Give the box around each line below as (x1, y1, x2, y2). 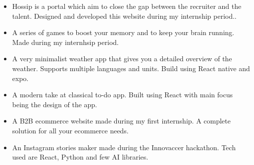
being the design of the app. (12, 99, 98, 109)
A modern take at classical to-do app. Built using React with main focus (12, 89, 233, 100)
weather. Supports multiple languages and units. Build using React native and (12, 63, 250, 73)
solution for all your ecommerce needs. (12, 125, 129, 135)
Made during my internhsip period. (12, 37, 119, 47)
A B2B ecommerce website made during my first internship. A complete (12, 116, 231, 126)
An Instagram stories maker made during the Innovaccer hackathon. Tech (12, 142, 236, 152)
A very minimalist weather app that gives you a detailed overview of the (12, 53, 232, 64)
